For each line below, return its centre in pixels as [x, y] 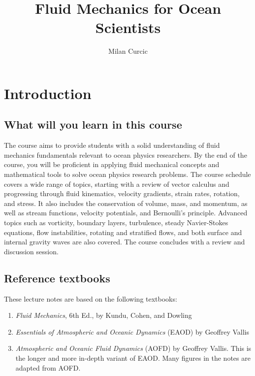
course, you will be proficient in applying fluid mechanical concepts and [112, 164]
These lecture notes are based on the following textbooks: [91, 298]
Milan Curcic [128, 51]
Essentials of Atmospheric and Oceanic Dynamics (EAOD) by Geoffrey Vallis [132, 331]
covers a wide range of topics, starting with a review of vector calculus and [117, 184]
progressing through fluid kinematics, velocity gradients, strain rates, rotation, [122, 193]
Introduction [48, 93]
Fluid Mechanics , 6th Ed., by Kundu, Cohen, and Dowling [104, 315]
